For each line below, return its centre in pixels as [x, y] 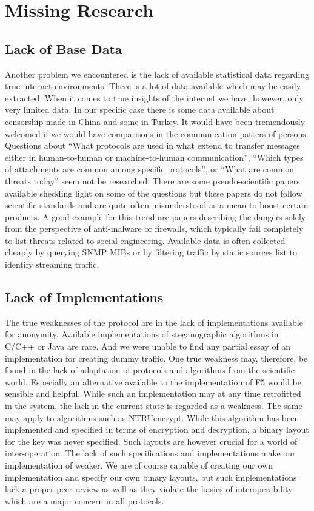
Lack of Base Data [64, 48]
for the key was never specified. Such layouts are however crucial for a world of [151, 441]
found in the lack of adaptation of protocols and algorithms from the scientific [150, 370]
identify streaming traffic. [52, 264]
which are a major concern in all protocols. [85, 500]
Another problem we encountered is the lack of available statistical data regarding [157, 74]
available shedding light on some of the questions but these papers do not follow [154, 193]
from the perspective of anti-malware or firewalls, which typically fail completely [154, 228]
